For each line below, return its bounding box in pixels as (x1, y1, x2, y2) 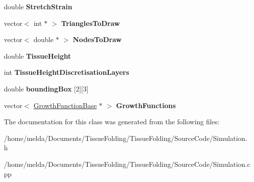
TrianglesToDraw (61, 18, 120, 28)
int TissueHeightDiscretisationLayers (4, 67, 129, 77)
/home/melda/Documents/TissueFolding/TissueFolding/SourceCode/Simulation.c (4, 159, 251, 169)
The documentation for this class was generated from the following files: (4, 116, 220, 127)
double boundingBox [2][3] (4, 83, 89, 93)
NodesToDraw (72, 34, 122, 45)
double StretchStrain (4, 1, 72, 11)
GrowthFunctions (116, 100, 176, 110)
